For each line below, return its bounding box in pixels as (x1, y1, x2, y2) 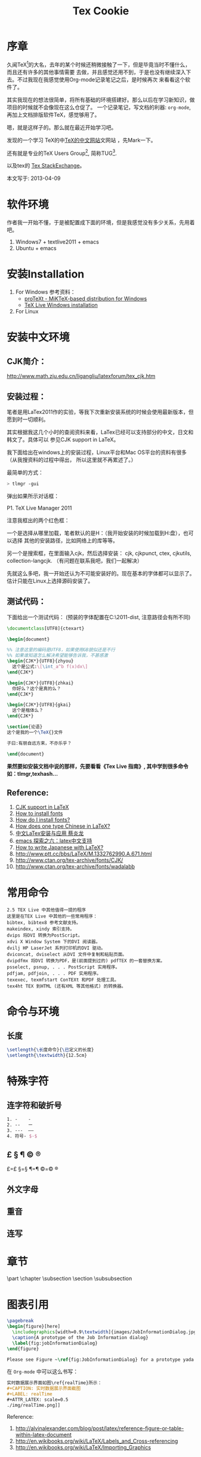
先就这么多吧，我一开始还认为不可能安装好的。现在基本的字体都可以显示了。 (7, 569, 195, 577)
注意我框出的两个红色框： (7, 516, 70, 524)
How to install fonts (15, 810, 63, 817)
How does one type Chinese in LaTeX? (15, 822, 111, 830)
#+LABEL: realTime (7, 1391, 52, 1397)
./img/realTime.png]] (7, 1402, 61, 1408)
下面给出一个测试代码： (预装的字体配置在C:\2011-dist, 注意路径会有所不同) (7, 613, 191, 620)
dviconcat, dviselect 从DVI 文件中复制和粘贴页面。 (7, 952, 127, 958)
